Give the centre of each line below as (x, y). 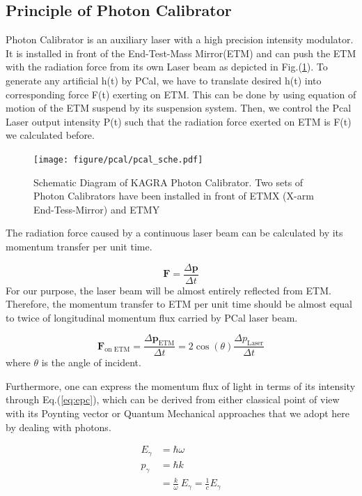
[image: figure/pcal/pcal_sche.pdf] (118, 159)
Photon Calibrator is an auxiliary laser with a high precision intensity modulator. (180, 39)
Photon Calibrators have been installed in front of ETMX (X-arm (174, 196)
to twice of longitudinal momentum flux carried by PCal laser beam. (152, 317)
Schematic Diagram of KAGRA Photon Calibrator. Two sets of (168, 182)
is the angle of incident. (91, 362)
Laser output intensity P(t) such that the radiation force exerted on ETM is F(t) (179, 121)
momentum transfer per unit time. (79, 246)
